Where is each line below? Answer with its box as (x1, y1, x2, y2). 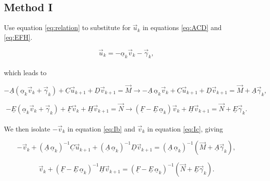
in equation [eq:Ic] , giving (147, 123, 223, 133)
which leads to (4, 67, 47, 77)
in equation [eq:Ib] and (67, 123, 135, 133)
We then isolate (4, 123, 50, 133)
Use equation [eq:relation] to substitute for (4, 22, 131, 33)
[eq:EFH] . (4, 32, 33, 42)
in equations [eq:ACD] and (143, 22, 222, 33)
